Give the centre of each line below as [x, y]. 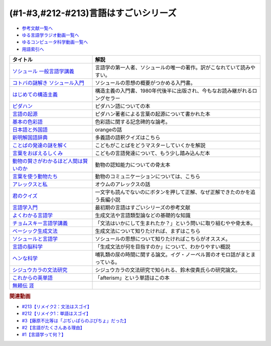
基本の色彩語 [27, 122]
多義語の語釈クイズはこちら [128, 138]
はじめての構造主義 [35, 94]
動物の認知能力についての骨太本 [133, 165]
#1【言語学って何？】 [44, 334]
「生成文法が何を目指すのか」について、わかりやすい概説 [163, 247]
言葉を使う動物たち [35, 177]
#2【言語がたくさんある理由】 [53, 327]
